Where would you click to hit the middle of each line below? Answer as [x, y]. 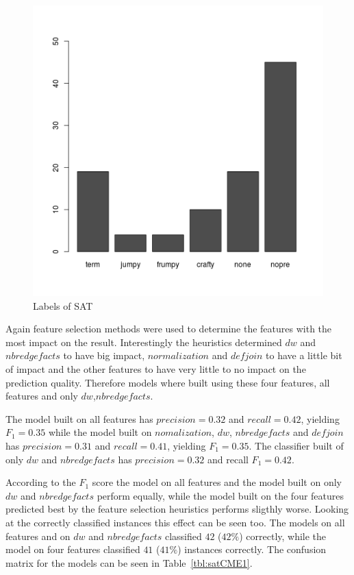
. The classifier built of [296, 445]
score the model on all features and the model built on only [217, 482]
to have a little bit [304, 355]
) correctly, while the [283, 536]
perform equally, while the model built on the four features [220, 495]
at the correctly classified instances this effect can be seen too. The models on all [175, 522]
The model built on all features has [79, 418]
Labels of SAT [63, 305]
